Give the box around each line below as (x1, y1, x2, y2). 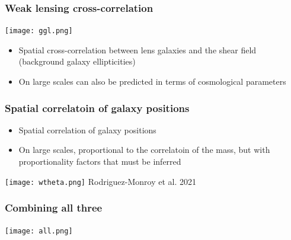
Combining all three (5, 200, 103, 215)
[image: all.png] (5, 226, 73, 235)
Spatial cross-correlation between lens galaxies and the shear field (18, 43, 257, 56)
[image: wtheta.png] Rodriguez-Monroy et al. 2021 (5, 175, 196, 187)
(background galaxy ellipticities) (18, 55, 136, 68)
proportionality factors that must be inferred (18, 155, 181, 168)
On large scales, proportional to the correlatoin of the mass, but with (18, 143, 270, 156)
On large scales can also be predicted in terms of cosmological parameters (18, 75, 286, 88)
